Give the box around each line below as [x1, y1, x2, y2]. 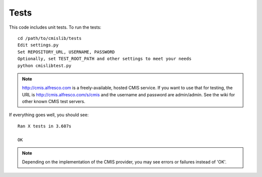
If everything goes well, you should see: [9, 112, 89, 118]
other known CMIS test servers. [22, 99, 85, 105]
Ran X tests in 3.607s [17, 123, 72, 129]
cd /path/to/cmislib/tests [17, 35, 82, 41]
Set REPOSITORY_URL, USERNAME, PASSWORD [17, 49, 115, 54]
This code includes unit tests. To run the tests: [9, 24, 101, 30]
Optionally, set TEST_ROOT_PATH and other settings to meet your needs [17, 56, 192, 62]
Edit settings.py [17, 42, 59, 48]
